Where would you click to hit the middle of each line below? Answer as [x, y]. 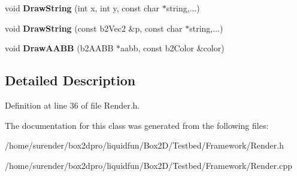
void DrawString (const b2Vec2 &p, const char [94, 28]
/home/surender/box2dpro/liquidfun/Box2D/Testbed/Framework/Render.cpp [148, 165]
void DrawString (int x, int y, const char [82, 8]
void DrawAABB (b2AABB [59, 48]
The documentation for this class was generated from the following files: [137, 125]
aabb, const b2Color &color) [172, 48]
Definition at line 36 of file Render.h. [72, 105]
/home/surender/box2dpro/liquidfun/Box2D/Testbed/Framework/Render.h [144, 145]
